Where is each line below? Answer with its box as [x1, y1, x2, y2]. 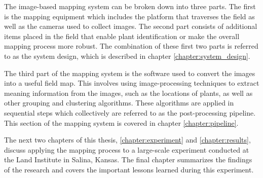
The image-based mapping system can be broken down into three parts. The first [4, 1, 256, 11]
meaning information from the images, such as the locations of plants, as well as [4, 87, 253, 98]
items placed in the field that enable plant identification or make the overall [4, 30, 240, 41]
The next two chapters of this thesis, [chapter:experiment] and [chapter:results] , [4, 134, 251, 145]
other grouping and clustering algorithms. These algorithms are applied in [4, 97, 234, 108]
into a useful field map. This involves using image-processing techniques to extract [4, 78, 259, 88]
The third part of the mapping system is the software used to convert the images [4, 67, 255, 78]
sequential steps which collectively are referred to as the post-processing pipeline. [4, 107, 256, 118]
